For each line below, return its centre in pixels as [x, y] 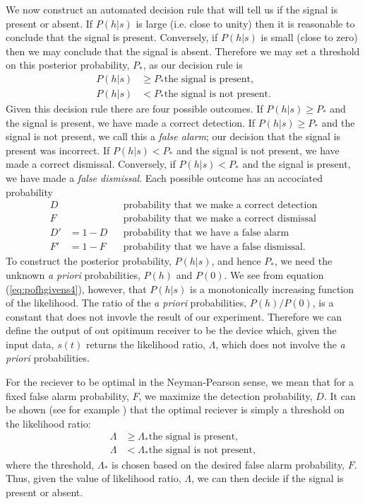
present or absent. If [49, 23]
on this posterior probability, [68, 65]
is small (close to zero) [309, 37]
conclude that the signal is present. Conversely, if [112, 37]
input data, [30, 344]
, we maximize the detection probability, [226, 395]
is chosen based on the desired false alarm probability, [228, 464]
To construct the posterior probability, [89, 261]
